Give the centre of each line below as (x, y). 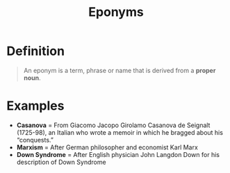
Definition (36, 51)
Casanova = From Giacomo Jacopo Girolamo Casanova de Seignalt (113, 125)
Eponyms (116, 12)
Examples (35, 106)
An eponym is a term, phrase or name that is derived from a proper (120, 70)
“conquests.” (35, 140)
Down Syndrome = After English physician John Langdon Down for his (118, 154)
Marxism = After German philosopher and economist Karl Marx (107, 147)
